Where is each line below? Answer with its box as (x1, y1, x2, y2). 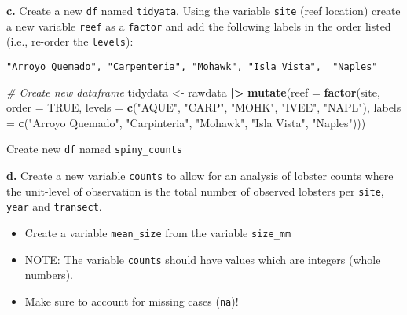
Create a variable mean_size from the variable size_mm (24, 225, 291, 241)
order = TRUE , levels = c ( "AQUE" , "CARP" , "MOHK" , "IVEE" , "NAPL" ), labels (6, 99, 401, 115)
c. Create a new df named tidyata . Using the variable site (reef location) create (6, 2, 401, 18)
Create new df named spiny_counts (6, 141, 182, 157)
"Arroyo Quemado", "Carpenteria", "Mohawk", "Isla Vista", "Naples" (6, 60, 378, 72)
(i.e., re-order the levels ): (6, 33, 134, 49)
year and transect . (6, 198, 102, 214)
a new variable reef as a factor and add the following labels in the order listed (6, 17, 391, 34)
